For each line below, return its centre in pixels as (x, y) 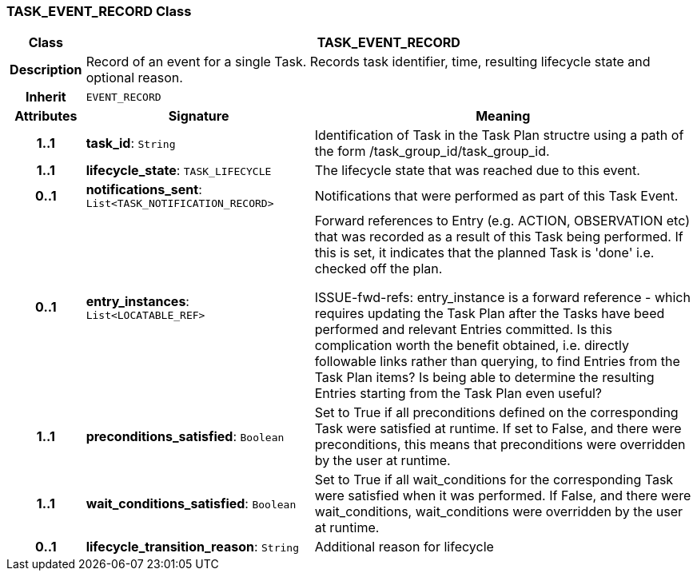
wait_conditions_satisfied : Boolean (191, 504)
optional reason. (134, 78)
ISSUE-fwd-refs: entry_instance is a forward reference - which (502, 298)
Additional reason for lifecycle (404, 547)
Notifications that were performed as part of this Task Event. (496, 195)
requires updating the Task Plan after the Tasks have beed (490, 314)
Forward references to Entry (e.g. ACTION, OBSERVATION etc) (502, 221)
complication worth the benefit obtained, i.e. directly (472, 346)
